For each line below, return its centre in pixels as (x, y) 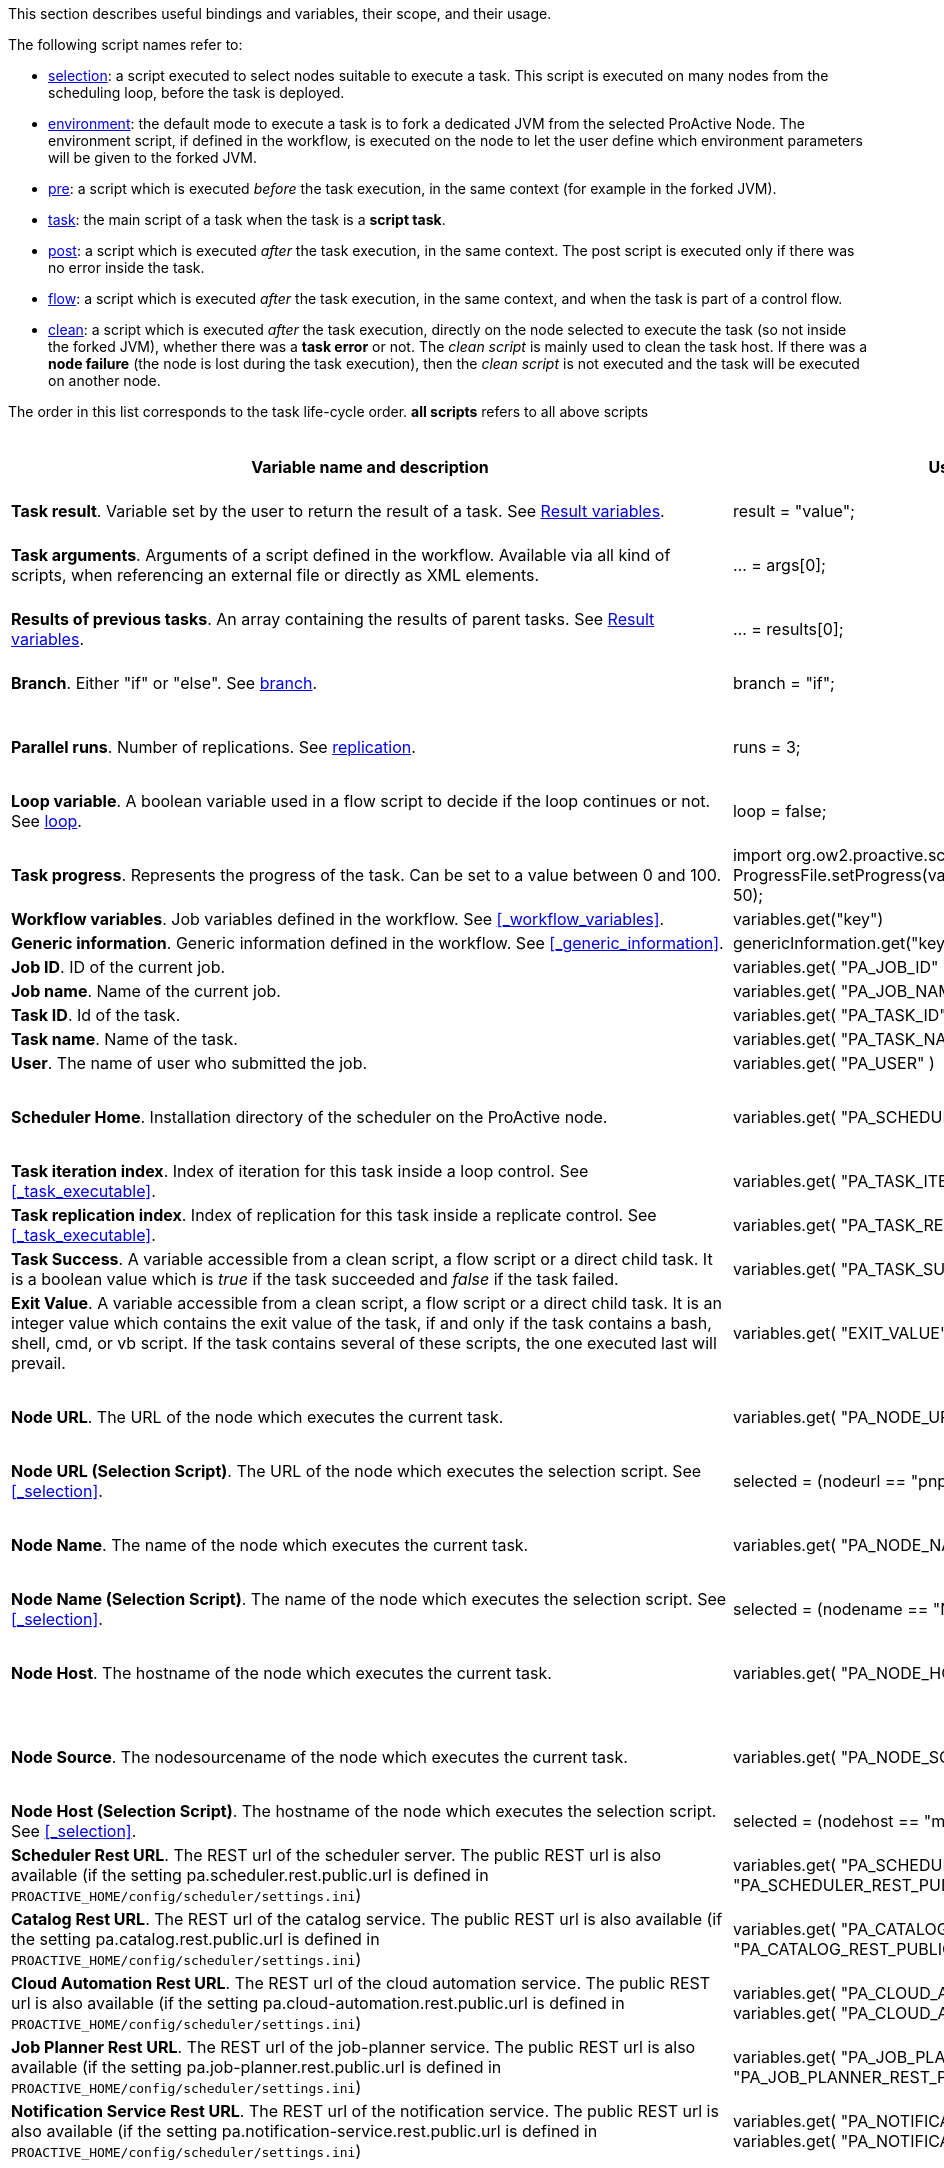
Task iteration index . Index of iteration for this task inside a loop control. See (300, 1171)
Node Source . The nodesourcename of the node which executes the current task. (319, 1757)
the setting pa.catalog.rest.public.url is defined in (195, 1939)
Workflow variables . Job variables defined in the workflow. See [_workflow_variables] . (338, 919)
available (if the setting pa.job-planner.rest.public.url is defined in (256, 2067)
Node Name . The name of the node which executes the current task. (270, 1545)
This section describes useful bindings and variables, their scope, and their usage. (280, 13)
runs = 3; (766, 747)
